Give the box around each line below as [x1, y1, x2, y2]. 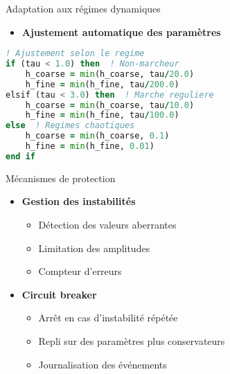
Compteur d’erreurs [38, 264, 122, 278]
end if [6, 151, 35, 161]
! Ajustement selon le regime [6, 48, 145, 59]
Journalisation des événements [38, 357, 167, 371]
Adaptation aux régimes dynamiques [6, 1, 161, 15]
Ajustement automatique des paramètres [21, 24, 221, 39]
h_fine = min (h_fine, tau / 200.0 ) [25, 79, 179, 89]
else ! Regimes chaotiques [6, 121, 135, 131]
